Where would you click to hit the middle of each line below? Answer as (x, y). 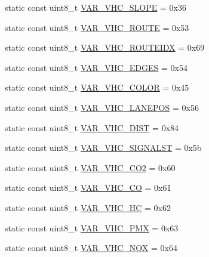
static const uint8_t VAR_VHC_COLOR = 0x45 (97, 87)
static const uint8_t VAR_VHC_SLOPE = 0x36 (96, 7)
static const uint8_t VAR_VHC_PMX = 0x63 (92, 227)
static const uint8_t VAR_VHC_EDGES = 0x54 (96, 67)
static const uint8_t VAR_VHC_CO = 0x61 (88, 188)
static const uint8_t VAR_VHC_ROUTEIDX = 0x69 (105, 47)
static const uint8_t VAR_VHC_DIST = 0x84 (92, 127)
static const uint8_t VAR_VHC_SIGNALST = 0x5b (103, 148)
